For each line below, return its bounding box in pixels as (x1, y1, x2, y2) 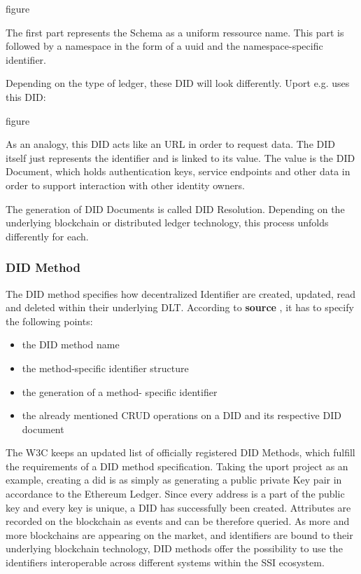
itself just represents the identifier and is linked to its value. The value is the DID (6, 150, 355, 165)
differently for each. (6, 228, 89, 243)
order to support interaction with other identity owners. (6, 177, 245, 192)
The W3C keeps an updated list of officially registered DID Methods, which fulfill (6, 445, 355, 460)
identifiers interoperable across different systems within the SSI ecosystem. (6, 555, 325, 570)
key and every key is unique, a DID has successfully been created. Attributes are (6, 500, 351, 514)
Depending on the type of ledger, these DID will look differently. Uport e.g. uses (6, 76, 350, 90)
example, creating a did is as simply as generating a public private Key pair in (6, 472, 342, 487)
